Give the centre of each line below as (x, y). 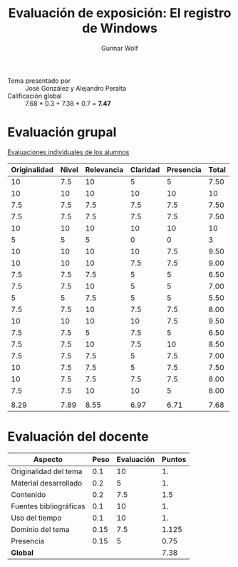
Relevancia (104, 169)
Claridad (145, 169)
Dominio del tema (40, 529)
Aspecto (48, 459)
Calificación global (35, 96)
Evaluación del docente (78, 437)
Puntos (174, 459)
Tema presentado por (39, 81)
